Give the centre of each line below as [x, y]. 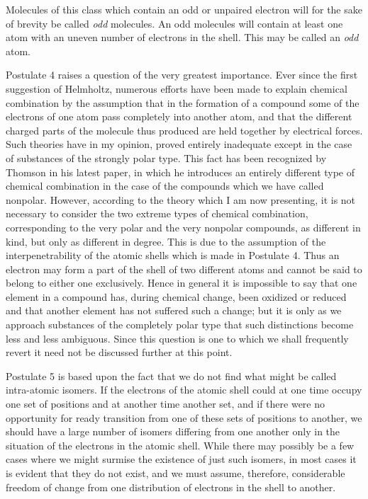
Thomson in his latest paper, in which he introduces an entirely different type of [180, 172]
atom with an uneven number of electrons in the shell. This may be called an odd [182, 37]
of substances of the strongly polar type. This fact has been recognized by [166, 157]
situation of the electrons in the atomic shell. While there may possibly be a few [180, 445]
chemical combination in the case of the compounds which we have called [165, 186]
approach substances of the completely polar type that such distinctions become [180, 325]
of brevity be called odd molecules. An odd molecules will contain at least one [174, 23]
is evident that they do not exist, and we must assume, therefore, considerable [175, 473]
